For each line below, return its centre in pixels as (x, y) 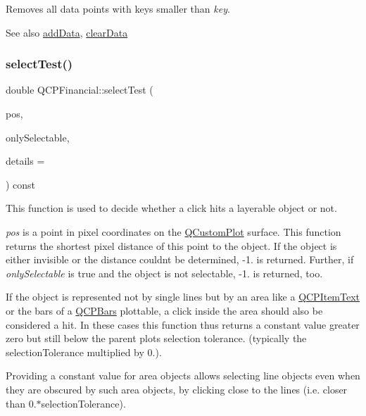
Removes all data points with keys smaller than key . (118, 8)
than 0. (21, 403)
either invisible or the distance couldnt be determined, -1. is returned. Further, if (180, 259)
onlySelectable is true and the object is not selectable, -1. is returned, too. (164, 273)
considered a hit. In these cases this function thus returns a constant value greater (183, 324)
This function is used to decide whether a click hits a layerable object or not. (171, 208)
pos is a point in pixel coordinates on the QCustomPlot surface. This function (173, 231)
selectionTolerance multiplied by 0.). (84, 352)
